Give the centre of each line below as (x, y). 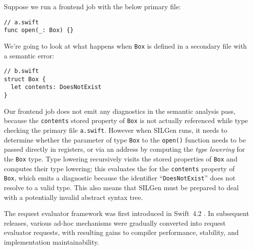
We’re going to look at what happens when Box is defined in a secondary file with (126, 45)
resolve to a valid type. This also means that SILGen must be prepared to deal (121, 187)
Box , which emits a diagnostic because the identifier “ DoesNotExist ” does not (120, 178)
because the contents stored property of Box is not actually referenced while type (126, 120)
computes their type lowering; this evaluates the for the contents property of (119, 168)
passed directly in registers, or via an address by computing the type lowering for (125, 149)
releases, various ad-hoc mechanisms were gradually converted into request (115, 223)
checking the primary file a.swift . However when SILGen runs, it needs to (116, 130)
